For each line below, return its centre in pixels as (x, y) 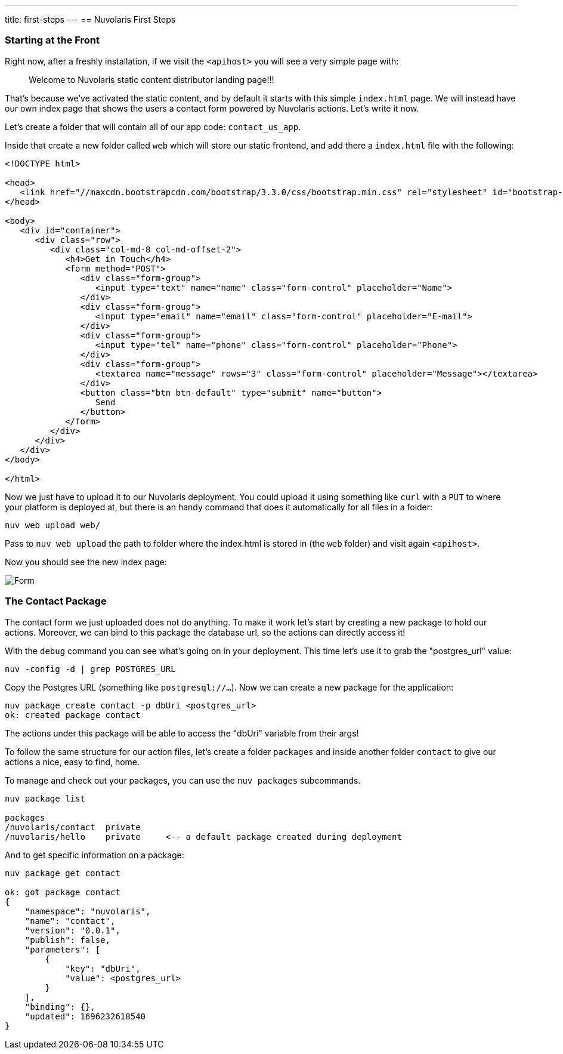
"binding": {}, (60, 1007)
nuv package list (45, 798)
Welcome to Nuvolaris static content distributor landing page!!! (151, 79)
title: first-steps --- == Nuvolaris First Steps (90, 19)
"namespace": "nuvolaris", (88, 911)
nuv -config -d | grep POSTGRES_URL (90, 669)
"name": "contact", (70, 921)
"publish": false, (68, 940)
